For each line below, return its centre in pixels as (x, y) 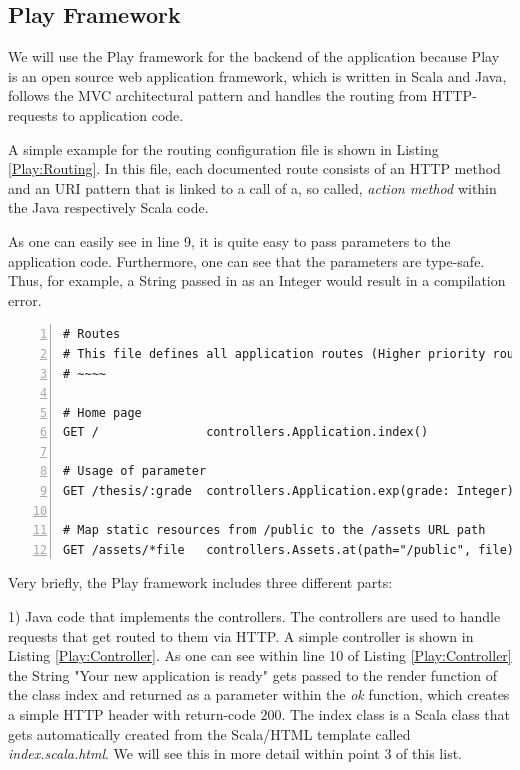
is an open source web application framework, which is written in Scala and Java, (257, 75)
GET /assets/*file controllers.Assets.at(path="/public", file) (289, 549)
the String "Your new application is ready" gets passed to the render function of (252, 674)
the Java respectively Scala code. (108, 207)
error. (25, 299)
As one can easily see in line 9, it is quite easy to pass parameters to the (229, 240)
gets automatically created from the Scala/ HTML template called (209, 733)
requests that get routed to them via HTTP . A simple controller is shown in (241, 635)
